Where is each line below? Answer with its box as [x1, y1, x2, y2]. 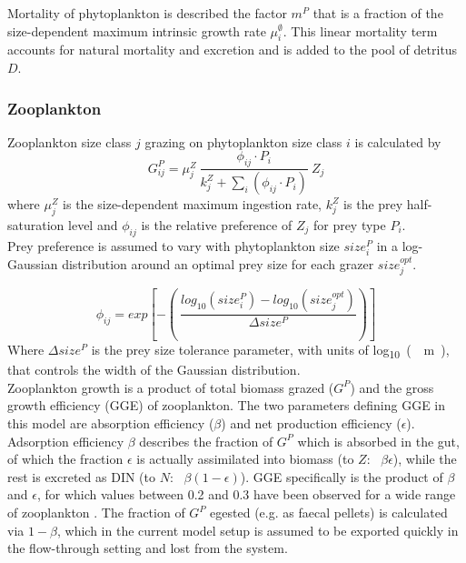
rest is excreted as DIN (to [7, 467, 156, 486]
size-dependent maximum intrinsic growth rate [7, 21, 266, 40]
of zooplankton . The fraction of [7, 503, 185, 522]
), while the [392, 449, 457, 468]
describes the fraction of [139, 431, 273, 450]
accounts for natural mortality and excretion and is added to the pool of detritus [7, 40, 458, 59]
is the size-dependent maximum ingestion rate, [63, 195, 322, 214]
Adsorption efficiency [7, 431, 124, 450]
